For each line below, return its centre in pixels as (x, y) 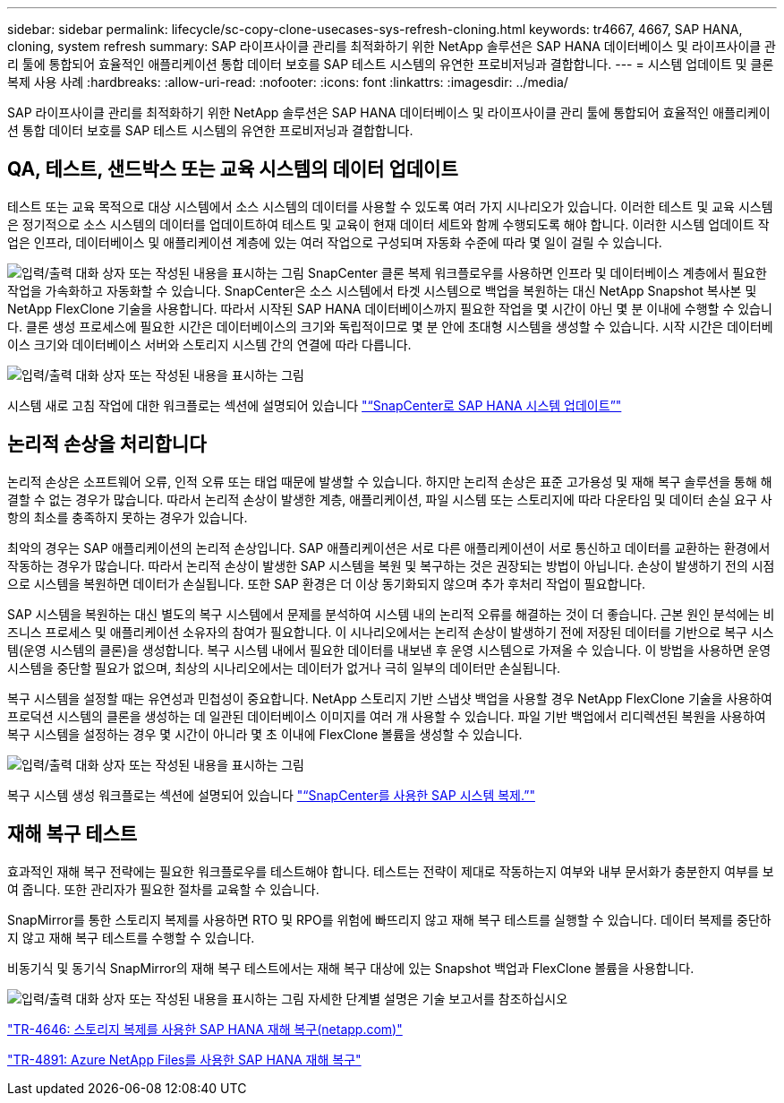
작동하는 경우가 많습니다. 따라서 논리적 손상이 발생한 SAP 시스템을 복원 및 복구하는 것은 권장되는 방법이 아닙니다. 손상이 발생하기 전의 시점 (391, 565)
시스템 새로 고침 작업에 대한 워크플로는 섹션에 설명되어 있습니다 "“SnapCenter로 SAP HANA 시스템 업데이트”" (315, 405)
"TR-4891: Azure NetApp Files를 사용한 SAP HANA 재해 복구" (184, 1059)
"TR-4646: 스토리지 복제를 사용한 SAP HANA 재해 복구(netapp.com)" (205, 1029)
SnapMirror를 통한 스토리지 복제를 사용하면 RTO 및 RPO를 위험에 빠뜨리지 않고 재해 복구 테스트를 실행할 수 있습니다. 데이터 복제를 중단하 (389, 919)
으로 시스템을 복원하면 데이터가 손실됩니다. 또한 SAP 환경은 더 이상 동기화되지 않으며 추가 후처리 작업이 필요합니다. (326, 583)
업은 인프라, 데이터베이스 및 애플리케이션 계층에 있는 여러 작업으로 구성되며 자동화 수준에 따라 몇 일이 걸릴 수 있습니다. (335, 242)
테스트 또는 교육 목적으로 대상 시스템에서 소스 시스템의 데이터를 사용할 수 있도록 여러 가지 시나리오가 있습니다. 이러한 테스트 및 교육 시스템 (390, 206)
